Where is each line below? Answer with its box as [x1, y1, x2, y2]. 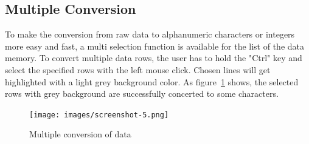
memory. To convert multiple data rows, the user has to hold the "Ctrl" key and [5, 51, 302, 64]
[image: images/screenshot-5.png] [29, 110, 169, 119]
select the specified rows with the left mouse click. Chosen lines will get [5, 63, 271, 76]
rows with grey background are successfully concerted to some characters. [5, 87, 279, 100]
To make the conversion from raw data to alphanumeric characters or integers [5, 28, 295, 41]
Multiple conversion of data [29, 128, 131, 140]
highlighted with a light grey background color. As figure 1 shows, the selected [5, 75, 299, 88]
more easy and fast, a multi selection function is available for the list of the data [5, 39, 305, 52]
